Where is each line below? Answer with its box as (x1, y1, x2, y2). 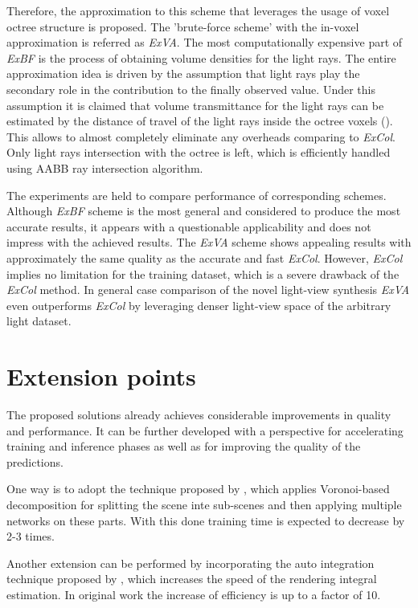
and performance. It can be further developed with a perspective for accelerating (6, 422, 404, 439)
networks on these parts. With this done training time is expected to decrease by (6, 512, 405, 528)
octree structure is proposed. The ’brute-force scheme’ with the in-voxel (6, 18, 359, 35)
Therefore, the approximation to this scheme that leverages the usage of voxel (6, 2, 390, 18)
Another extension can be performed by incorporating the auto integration (6, 554, 375, 571)
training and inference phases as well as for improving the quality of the (6, 438, 361, 455)
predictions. (6, 453, 64, 470)
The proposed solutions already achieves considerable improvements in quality (6, 406, 391, 422)
